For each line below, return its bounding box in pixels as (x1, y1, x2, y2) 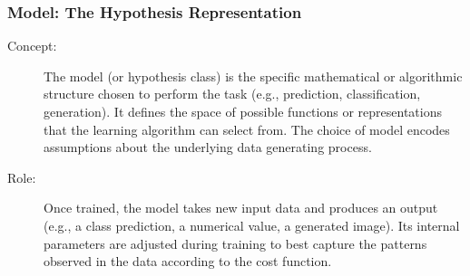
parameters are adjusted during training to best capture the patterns (44, 233, 427, 252)
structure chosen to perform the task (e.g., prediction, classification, (44, 84, 421, 103)
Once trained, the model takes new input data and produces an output (44, 198, 438, 217)
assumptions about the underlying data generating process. (44, 138, 372, 157)
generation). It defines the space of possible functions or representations (44, 102, 442, 120)
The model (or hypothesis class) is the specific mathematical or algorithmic (44, 66, 463, 85)
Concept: (7, 36, 57, 55)
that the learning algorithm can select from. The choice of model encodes (44, 119, 450, 138)
